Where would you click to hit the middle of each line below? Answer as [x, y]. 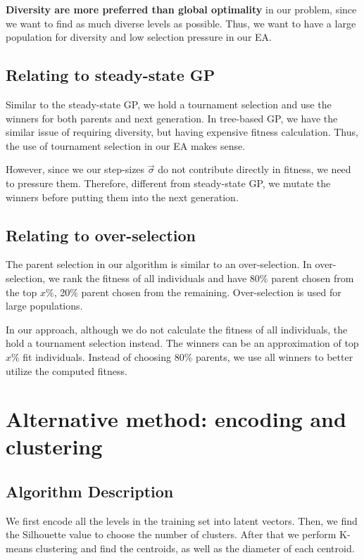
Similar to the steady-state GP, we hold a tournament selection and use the [169, 104]
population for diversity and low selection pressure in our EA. [139, 37]
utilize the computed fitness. [67, 370]
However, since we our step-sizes [75, 169]
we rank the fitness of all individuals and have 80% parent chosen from [201, 278]
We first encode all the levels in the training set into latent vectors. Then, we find [182, 520]
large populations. [44, 306]
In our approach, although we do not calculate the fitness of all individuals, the [177, 329]
